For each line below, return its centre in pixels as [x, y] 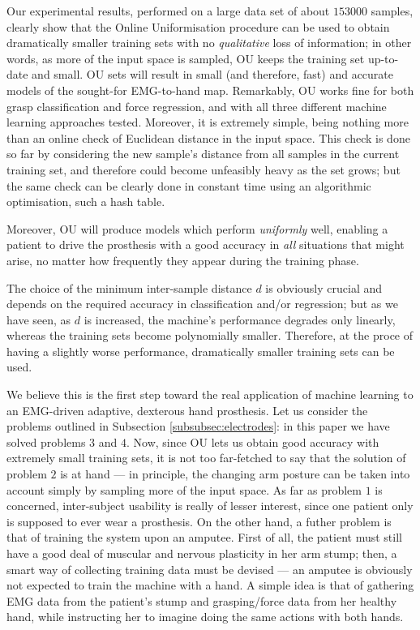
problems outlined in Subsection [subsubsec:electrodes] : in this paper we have [198, 426]
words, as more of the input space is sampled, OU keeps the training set [186, 58]
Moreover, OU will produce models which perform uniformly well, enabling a [197, 228]
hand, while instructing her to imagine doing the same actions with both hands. [205, 617]
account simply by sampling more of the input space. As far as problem [184, 489]
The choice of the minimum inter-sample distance [129, 287]
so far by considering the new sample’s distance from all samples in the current [203, 154]
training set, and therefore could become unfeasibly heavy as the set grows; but [204, 169]
